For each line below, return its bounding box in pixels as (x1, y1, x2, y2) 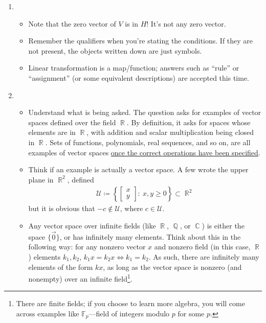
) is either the (202, 220, 245, 230)
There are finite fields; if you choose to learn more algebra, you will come (16, 298, 245, 309)
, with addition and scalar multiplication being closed (86, 127, 254, 137)
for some (178, 308, 205, 318)
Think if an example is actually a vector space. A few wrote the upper (28, 164, 249, 175)
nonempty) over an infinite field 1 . (28, 272, 132, 284)
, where (120, 203, 143, 214)
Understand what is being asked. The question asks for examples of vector (28, 107, 261, 118)
